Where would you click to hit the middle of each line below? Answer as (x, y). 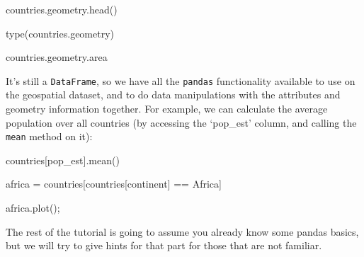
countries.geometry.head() (62, 9)
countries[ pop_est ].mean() (63, 160)
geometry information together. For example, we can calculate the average (167, 109)
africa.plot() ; (33, 208)
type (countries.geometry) (60, 33)
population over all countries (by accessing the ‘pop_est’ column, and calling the (181, 122)
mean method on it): (49, 136)
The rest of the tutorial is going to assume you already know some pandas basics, (182, 231)
